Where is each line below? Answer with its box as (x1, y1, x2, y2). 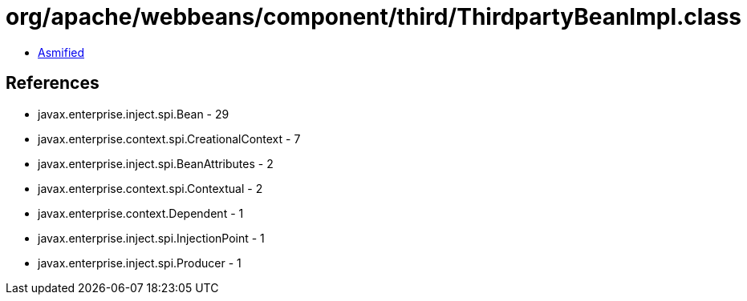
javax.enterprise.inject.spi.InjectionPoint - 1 (38, 231, 265, 245)
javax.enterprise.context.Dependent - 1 (38, 206, 244, 220)
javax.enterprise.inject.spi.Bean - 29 (38, 106, 229, 121)
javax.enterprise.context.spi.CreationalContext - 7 (38, 131, 301, 146)
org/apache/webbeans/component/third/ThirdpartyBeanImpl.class (6, 3, 742, 30)
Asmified (38, 45, 85, 59)
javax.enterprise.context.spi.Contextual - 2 (38, 181, 263, 195)
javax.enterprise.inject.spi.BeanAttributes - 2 (38, 156, 274, 171)
